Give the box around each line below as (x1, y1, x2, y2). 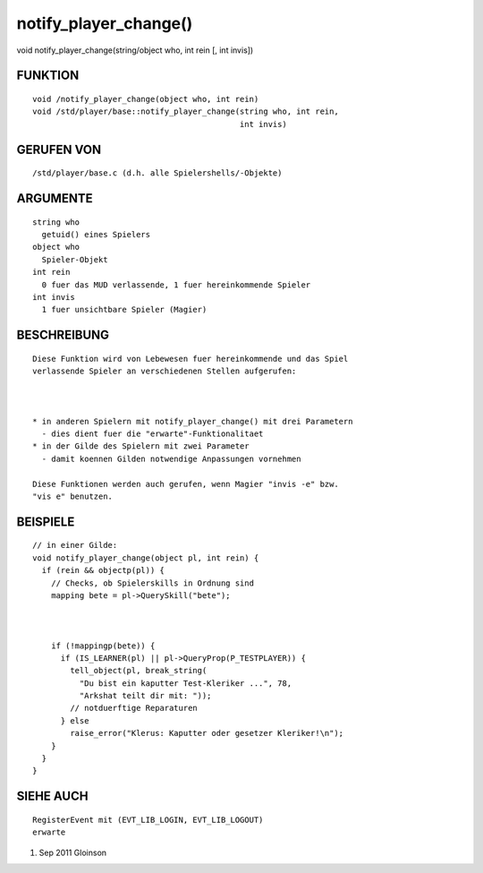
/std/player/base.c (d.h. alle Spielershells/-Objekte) (32, 168, 283, 178)
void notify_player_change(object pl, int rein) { (32, 552, 259, 563)
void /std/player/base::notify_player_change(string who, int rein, (32, 107, 339, 116)
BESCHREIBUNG (16, 328, 110, 343)
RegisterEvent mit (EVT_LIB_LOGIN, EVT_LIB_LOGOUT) (32, 815, 264, 825)
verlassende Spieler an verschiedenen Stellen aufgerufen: (32, 366, 297, 376)
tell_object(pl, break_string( (70, 665, 208, 676)
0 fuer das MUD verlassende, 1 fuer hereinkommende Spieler (41, 279, 311, 290)
